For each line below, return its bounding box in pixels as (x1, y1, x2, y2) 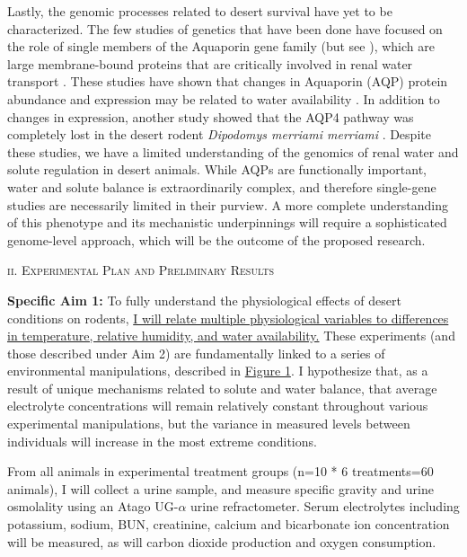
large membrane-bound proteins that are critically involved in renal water (7, 54, 413, 73)
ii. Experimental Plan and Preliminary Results (7, 261, 275, 279)
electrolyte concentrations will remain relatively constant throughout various (7, 396, 428, 415)
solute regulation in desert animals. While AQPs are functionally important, (7, 160, 427, 179)
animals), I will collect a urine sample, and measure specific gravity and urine (7, 479, 434, 498)
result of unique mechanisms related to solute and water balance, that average (7, 378, 437, 397)
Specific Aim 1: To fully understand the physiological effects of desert (7, 290, 401, 309)
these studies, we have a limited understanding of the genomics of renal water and (7, 142, 459, 161)
